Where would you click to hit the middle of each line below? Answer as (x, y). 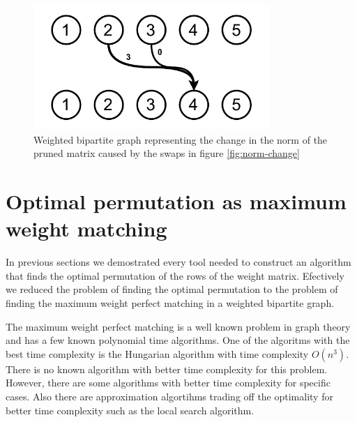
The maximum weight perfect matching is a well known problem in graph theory (178, 326)
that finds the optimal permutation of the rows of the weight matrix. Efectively (175, 275)
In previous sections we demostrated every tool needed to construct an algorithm (178, 262)
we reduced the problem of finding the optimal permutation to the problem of (172, 289)
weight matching (86, 228)
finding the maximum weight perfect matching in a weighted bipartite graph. (170, 303)
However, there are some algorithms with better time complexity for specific (168, 383)
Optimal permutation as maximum (176, 201)
